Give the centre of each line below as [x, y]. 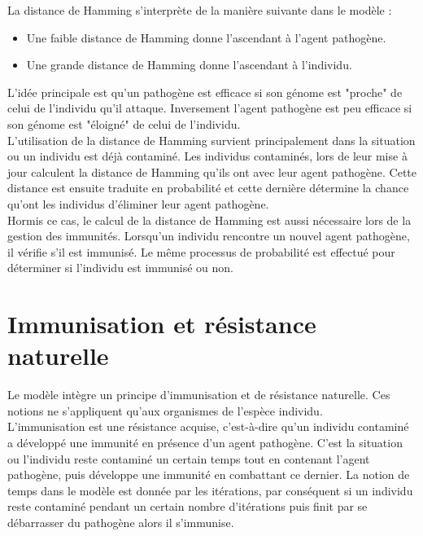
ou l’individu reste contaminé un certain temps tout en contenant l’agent [189, 458]
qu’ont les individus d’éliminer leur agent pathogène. [138, 203]
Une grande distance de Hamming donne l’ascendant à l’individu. [189, 65]
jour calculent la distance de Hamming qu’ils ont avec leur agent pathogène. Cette [212, 171]
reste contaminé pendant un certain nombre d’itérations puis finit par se [188, 506]
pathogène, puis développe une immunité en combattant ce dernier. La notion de [209, 474]
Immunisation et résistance [162, 324]
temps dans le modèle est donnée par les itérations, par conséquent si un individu [210, 490]
